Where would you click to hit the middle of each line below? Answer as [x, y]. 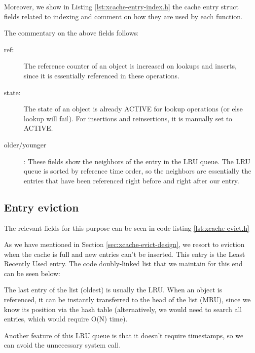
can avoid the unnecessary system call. [62, 345]
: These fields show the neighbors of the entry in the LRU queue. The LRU [137, 161]
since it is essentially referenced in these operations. [102, 75]
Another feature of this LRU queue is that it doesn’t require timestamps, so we [124, 335]
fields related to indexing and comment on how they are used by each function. [124, 16]
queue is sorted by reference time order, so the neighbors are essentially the [138, 171]
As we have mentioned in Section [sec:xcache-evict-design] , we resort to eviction [124, 244]
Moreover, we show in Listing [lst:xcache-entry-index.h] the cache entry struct [121, 6]
